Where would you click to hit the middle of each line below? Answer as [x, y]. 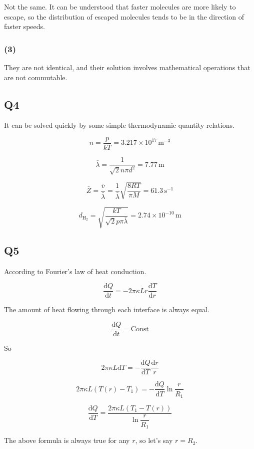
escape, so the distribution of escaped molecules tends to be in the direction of [124, 16]
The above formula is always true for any [67, 440]
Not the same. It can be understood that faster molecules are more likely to [120, 7]
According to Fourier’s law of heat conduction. [75, 271]
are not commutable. [36, 77]
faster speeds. [24, 26]
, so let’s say [154, 440]
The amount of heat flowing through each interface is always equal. [107, 309]
